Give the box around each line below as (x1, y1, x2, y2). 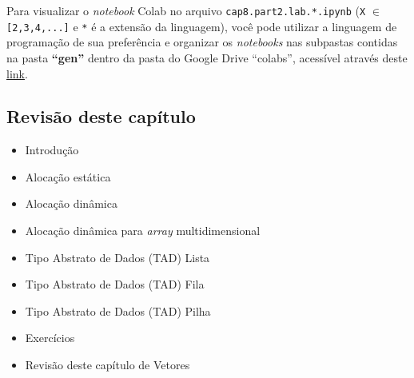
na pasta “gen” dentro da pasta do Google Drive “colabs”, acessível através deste (6, 49, 408, 66)
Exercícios (25, 329, 75, 346)
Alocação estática (25, 168, 111, 185)
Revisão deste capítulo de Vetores (25, 356, 190, 373)
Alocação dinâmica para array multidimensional (25, 222, 261, 239)
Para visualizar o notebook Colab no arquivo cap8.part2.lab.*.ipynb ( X (6, 2, 366, 18)
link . (6, 65, 28, 82)
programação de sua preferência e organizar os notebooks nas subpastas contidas (6, 34, 398, 50)
